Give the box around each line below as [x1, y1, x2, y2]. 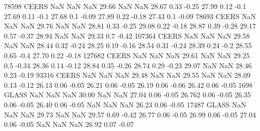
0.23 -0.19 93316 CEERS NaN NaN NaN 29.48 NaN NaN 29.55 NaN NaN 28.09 [4, 70, 250, 80]
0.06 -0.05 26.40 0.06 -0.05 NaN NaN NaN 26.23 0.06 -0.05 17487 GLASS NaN [4, 99, 246, 109]
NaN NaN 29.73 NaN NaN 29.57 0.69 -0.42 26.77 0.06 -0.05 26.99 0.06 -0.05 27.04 [4, 109, 256, 119]
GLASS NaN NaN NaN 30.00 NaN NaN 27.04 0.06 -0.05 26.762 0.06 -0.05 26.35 [4, 89, 251, 100]
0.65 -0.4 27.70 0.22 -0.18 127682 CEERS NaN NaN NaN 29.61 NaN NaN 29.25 [4, 50, 250, 60]
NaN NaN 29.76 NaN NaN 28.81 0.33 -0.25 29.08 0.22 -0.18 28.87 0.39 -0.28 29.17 [4, 21, 256, 31]
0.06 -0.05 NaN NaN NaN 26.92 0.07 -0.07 [4, 119, 134, 129]
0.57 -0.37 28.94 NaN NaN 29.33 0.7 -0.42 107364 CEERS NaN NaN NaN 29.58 [4, 30, 250, 41]
